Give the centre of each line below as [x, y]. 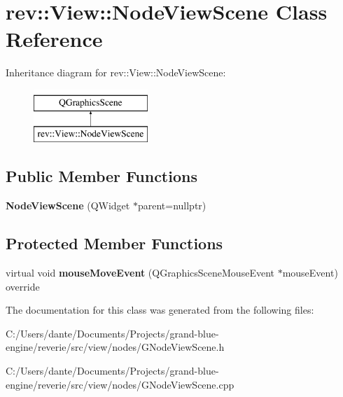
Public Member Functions [101, 176]
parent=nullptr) [172, 206]
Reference [54, 39]
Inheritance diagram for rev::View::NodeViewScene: [116, 72]
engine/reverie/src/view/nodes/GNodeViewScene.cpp [120, 384]
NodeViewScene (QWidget [68, 206]
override [23, 286]
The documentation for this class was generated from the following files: [160, 310]
